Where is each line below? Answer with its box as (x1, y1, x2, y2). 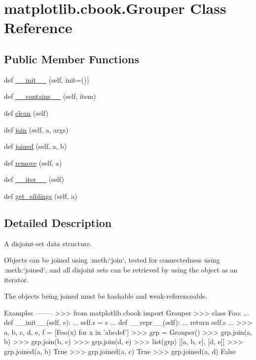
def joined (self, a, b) (4, 141, 67, 151)
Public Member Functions (4, 51, 139, 66)
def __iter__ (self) (4, 174, 64, 184)
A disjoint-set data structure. (4, 238, 92, 248)
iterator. (4, 274, 29, 284)
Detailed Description (4, 215, 112, 230)
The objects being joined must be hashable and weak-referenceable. (4, 291, 208, 301)
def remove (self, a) (4, 157, 62, 168)
